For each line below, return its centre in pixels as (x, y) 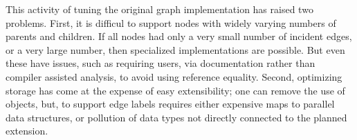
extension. (27, 131)
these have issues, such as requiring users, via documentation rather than (161, 63)
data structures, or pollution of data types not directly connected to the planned (176, 117)
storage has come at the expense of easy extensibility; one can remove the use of (175, 90)
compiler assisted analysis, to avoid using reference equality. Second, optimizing (174, 76)
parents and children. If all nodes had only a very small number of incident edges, (179, 36)
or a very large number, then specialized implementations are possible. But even (175, 49)
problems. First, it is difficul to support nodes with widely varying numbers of (171, 22)
